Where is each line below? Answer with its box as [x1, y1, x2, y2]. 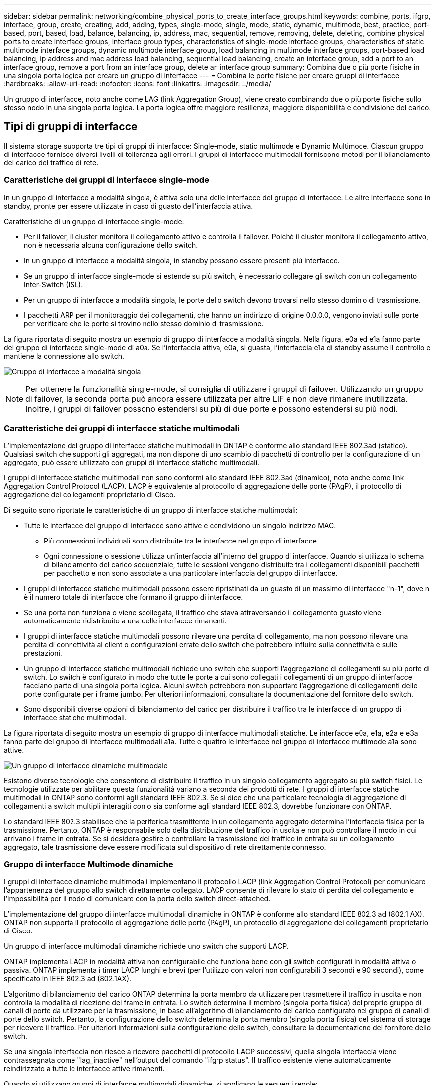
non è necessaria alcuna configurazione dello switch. [24, 240, 198, 249]
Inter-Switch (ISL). [24, 280, 83, 289]
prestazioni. [24, 649, 62, 658]
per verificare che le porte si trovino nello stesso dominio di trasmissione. [24, 319, 264, 328]
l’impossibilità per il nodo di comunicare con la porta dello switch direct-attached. [4, 894, 271, 903]
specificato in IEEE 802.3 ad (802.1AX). [4, 974, 132, 983]
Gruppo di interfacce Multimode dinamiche [4, 859, 173, 869]
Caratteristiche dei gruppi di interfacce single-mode [4, 175, 209, 185]
